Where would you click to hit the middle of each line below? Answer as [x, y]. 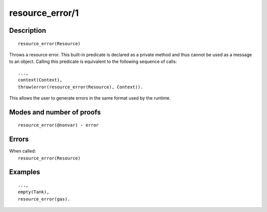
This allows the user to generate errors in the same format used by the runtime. [90, 98]
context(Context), [40, 80]
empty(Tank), [34, 192]
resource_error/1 [44, 13]
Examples [25, 172]
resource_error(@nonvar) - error [58, 125]
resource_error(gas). [44, 199]
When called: [22, 151]
